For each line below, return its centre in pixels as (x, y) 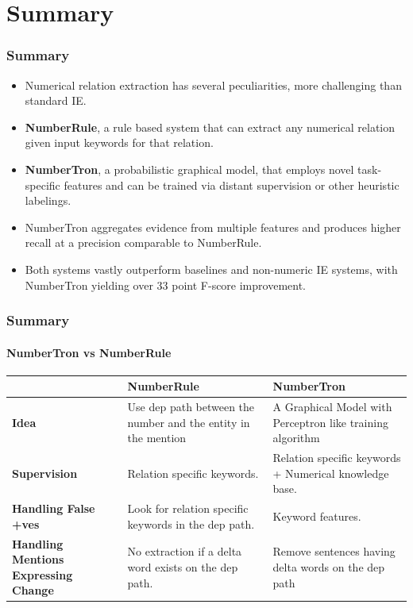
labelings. (48, 200)
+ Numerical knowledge (331, 473)
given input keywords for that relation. (119, 142)
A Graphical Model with (332, 407)
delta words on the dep (329, 567)
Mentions (38, 559)
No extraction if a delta (185, 551)
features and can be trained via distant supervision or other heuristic (232, 185)
